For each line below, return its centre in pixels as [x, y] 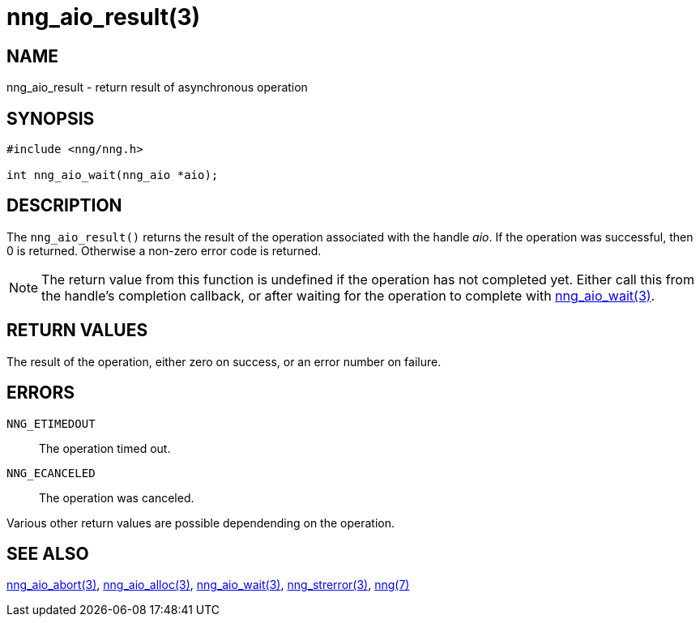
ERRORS [41, 393]
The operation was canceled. [117, 497]
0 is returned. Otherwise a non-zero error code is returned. [164, 250]
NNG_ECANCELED [51, 473]
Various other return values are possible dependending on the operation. [201, 523]
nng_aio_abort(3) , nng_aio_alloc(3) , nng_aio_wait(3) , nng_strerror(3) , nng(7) [208, 585]
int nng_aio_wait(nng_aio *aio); [113, 175]
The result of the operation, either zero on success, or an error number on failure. [224, 361]
